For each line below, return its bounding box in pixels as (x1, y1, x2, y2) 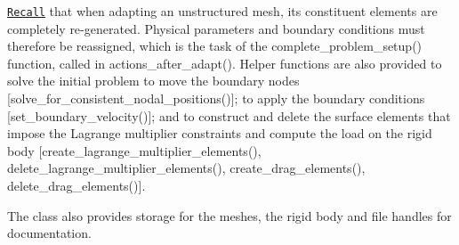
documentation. (7, 224, 92, 242)
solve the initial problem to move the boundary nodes (7, 71, 300, 90)
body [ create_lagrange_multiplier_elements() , (7, 141, 262, 159)
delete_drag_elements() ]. (7, 176, 146, 194)
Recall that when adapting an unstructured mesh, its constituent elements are (7, 2, 438, 20)
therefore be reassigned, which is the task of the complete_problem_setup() (7, 37, 423, 55)
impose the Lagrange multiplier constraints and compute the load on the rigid (7, 124, 432, 143)
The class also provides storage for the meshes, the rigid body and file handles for (7, 206, 452, 225)
